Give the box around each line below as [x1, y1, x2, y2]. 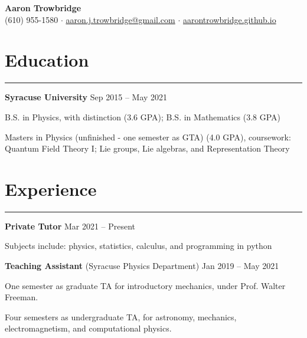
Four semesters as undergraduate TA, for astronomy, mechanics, [5, 310, 237, 323]
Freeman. [5, 291, 38, 303]
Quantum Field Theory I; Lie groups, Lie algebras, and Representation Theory [5, 142, 290, 155]
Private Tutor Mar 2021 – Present [5, 219, 136, 232]
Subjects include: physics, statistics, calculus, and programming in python [5, 239, 272, 252]
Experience [5, 176, 97, 201]
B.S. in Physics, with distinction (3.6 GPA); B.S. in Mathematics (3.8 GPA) [5, 110, 281, 123]
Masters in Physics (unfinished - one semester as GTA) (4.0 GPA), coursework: [5, 130, 291, 143]
